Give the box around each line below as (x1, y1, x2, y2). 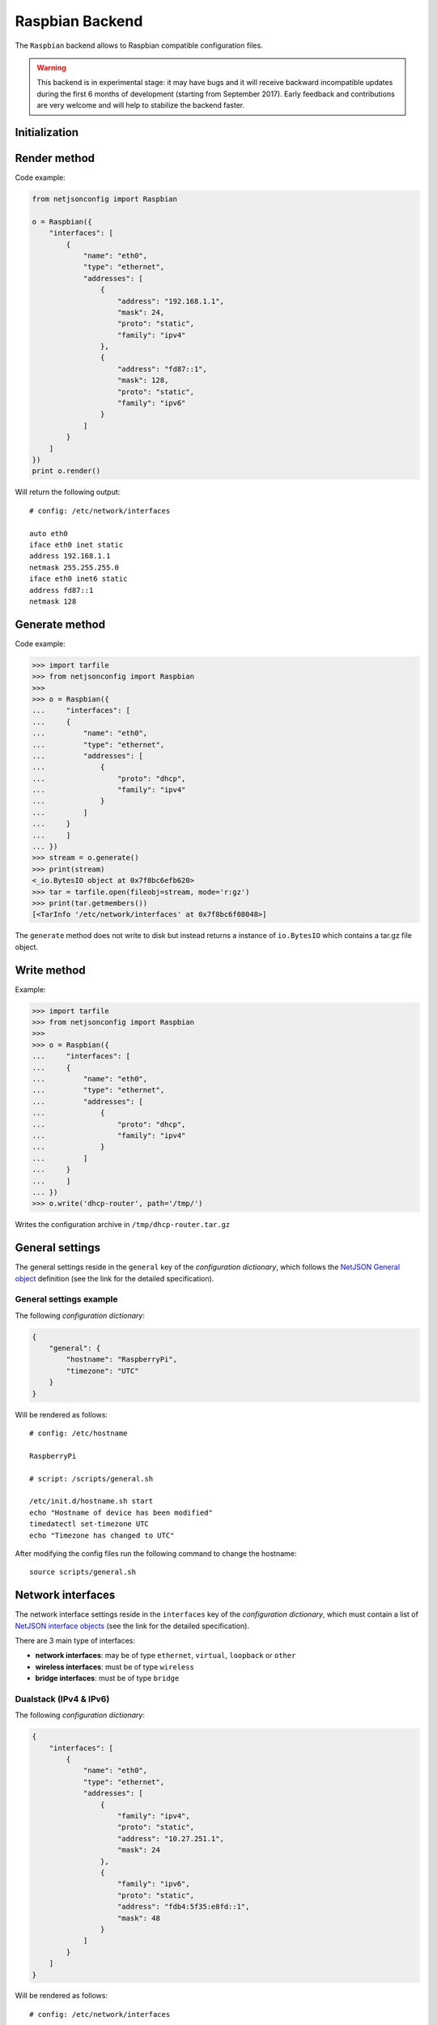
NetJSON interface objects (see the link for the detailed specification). (15, 1621, 250, 1631)
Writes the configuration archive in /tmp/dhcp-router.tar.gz (15, 1220, 231, 1230)
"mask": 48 (117, 1913, 161, 1923)
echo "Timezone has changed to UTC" (29, 1531, 175, 1540)
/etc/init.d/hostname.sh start (29, 1497, 154, 1506)
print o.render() (32, 467, 101, 475)
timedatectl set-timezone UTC (29, 1520, 150, 1528)
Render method (15, 151, 95, 165)
